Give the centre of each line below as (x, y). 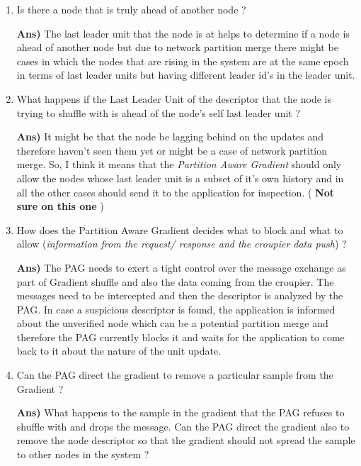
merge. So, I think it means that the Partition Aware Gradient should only (179, 164)
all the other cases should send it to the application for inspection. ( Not (175, 192)
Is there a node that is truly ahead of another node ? (131, 9)
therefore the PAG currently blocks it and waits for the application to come (180, 337)
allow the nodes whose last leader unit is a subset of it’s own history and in (180, 178)
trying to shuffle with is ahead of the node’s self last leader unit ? (159, 112)
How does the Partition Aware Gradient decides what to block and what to (180, 229)
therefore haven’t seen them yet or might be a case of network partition (172, 150)
